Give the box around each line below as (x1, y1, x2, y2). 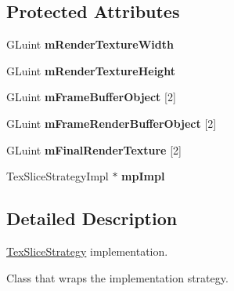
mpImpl (121, 168, 165, 184)
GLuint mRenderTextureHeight (6, 62, 175, 78)
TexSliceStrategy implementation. (6, 242, 168, 259)
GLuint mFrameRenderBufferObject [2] (6, 115, 217, 131)
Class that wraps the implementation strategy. (6, 269, 229, 286)
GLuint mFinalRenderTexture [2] (6, 141, 182, 158)
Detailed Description (6, 206, 178, 231)
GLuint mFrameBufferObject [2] (6, 89, 176, 105)
